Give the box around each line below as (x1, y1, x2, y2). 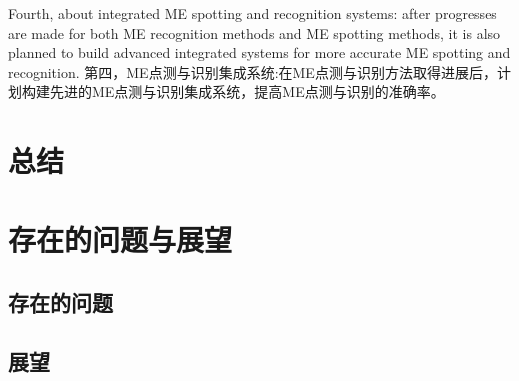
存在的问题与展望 (8, 218, 233, 259)
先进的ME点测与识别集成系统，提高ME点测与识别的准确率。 (49, 81, 445, 102)
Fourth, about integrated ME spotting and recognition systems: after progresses (8, 3, 497, 23)
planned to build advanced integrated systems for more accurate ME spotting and (8, 42, 511, 63)
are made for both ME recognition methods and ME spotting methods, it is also (8, 22, 501, 43)
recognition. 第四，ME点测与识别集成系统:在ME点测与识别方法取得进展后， (8, 61, 497, 82)
